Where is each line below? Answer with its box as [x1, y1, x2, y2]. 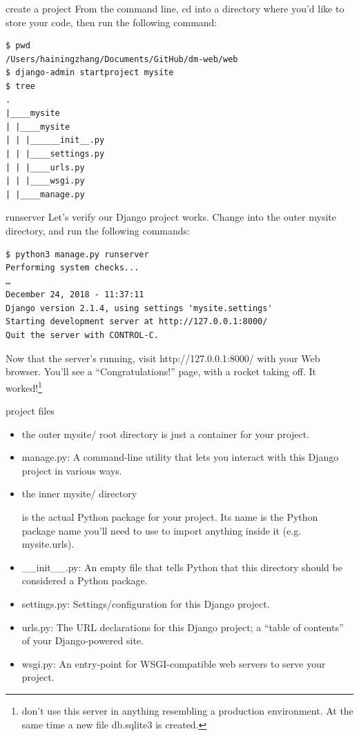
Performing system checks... [6, 263, 139, 273]
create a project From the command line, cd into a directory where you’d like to [6, 1, 345, 15]
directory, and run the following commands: [6, 223, 191, 237]
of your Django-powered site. [21, 633, 144, 648]
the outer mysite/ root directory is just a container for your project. [21, 426, 310, 441]
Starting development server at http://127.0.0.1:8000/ [6, 317, 268, 327]
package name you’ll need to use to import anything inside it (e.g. [21, 523, 302, 537]
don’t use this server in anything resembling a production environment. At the [21, 704, 353, 717]
